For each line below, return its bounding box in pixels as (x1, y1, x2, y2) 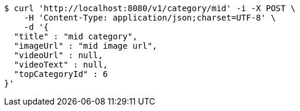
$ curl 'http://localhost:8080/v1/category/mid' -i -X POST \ (4, 4, 296, 13)
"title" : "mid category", (13, 32, 138, 41)
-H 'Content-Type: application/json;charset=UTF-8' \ (23, 13, 276, 22)
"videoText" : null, (13, 60, 108, 69)
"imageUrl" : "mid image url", (13, 41, 158, 51)
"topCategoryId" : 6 (13, 69, 108, 79)
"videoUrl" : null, (13, 51, 103, 60)
